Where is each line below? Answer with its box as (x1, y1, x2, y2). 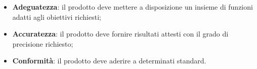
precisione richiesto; (12, 38, 73, 49)
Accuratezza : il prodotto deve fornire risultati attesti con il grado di (12, 28, 229, 39)
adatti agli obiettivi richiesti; (12, 11, 101, 22)
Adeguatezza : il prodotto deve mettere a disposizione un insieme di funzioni (12, 2, 253, 12)
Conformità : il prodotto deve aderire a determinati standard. (12, 55, 206, 66)
